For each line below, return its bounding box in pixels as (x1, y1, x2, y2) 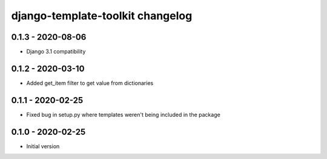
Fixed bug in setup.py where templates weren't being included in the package (26, 111, 220, 118)
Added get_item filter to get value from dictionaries (26, 79, 154, 87)
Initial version (26, 142, 60, 150)
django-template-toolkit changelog (11, 9, 193, 22)
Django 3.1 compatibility (26, 48, 86, 55)
